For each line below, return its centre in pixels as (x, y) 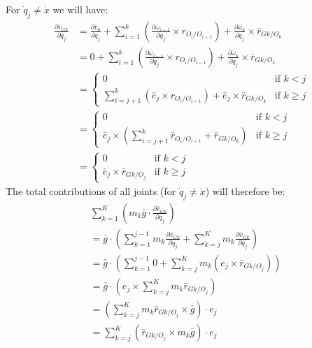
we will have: (80, 9)
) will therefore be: (245, 191)
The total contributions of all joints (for (91, 191)
